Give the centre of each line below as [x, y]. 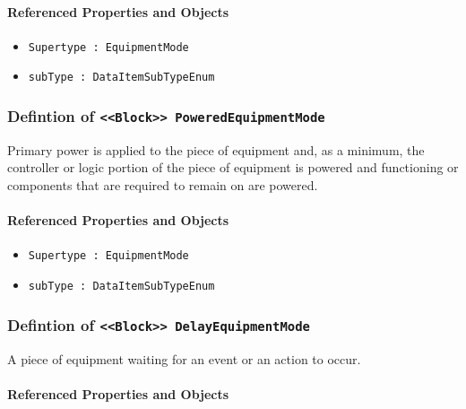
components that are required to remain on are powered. [163, 185]
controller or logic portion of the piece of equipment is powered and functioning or [233, 167]
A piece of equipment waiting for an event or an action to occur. [184, 358]
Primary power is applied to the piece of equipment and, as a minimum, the [216, 149]
